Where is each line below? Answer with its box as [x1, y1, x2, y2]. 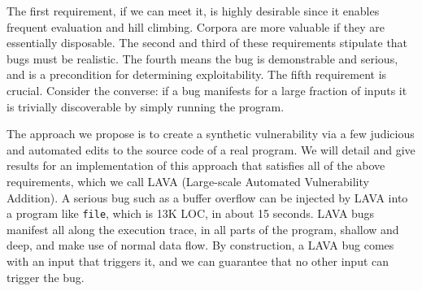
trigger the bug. [7, 268, 85, 285]
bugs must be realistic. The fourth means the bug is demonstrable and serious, [7, 50, 398, 67]
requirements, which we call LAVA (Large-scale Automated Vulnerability [7, 172, 369, 189]
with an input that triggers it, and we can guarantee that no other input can [7, 252, 389, 269]
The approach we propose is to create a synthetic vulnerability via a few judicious [7, 125, 415, 142]
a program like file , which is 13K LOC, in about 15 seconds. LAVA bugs [7, 205, 375, 222]
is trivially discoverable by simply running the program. [7, 98, 285, 115]
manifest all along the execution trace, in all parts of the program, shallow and [7, 220, 399, 237]
